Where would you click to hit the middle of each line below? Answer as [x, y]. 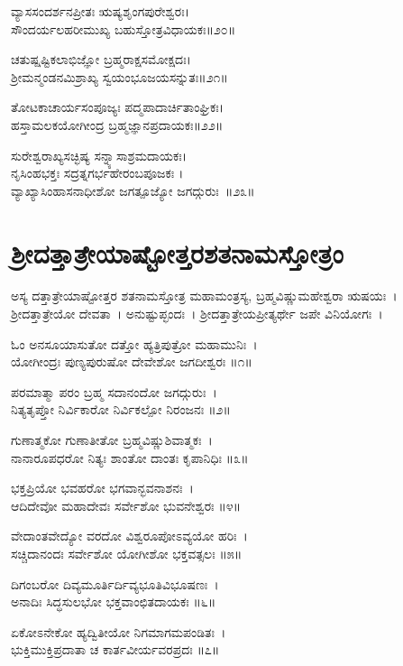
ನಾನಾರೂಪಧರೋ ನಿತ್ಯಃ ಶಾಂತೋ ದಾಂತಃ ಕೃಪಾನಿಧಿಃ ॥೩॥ [130, 457]
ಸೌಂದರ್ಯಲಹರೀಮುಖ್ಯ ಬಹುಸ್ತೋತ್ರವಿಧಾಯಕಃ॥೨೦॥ [124, 28]
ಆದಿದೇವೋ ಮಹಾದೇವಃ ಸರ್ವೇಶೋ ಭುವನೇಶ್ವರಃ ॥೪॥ [126, 505]
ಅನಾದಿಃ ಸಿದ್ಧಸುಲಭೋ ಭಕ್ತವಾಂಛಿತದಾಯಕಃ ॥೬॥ [114, 601]
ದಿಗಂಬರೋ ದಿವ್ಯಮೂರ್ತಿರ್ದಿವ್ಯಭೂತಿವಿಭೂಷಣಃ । [115, 583]
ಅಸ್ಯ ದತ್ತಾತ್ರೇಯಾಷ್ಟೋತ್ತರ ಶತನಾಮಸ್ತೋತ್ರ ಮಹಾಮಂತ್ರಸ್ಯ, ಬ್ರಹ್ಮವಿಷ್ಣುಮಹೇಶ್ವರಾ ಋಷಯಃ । [204, 296]
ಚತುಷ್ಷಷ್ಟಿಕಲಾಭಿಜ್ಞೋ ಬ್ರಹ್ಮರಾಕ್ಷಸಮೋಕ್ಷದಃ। [101, 59]
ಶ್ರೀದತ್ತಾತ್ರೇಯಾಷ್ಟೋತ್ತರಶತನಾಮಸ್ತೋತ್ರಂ [177, 252]
